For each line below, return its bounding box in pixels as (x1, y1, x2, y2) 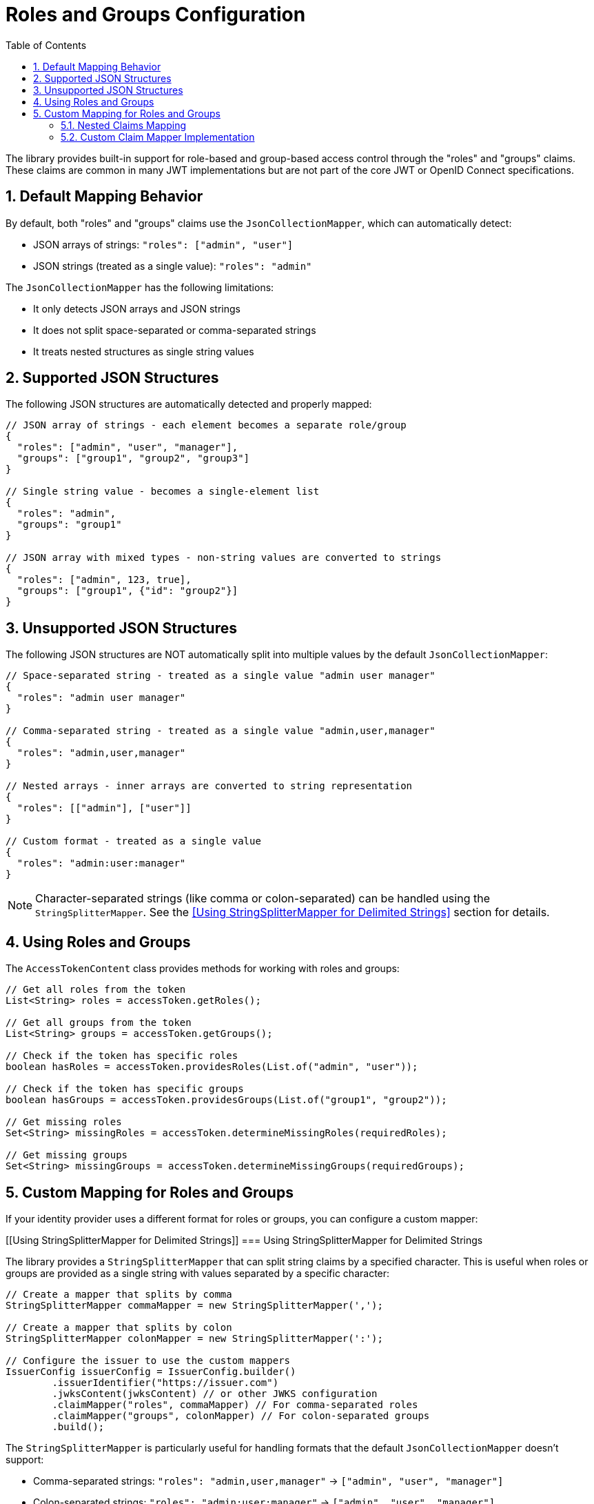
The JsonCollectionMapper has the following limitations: (6, 281, 274, 293)
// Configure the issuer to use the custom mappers (6, 1354, 291, 1366)
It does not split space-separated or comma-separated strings (33, 324, 316, 336)
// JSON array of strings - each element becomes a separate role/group (6, 419, 407, 431)
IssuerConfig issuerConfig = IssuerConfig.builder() (6, 1365, 296, 1377)
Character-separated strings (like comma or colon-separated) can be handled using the (35, 891, 490, 906)
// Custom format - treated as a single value (6, 835, 261, 847)
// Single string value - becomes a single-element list (6, 486, 320, 497)
